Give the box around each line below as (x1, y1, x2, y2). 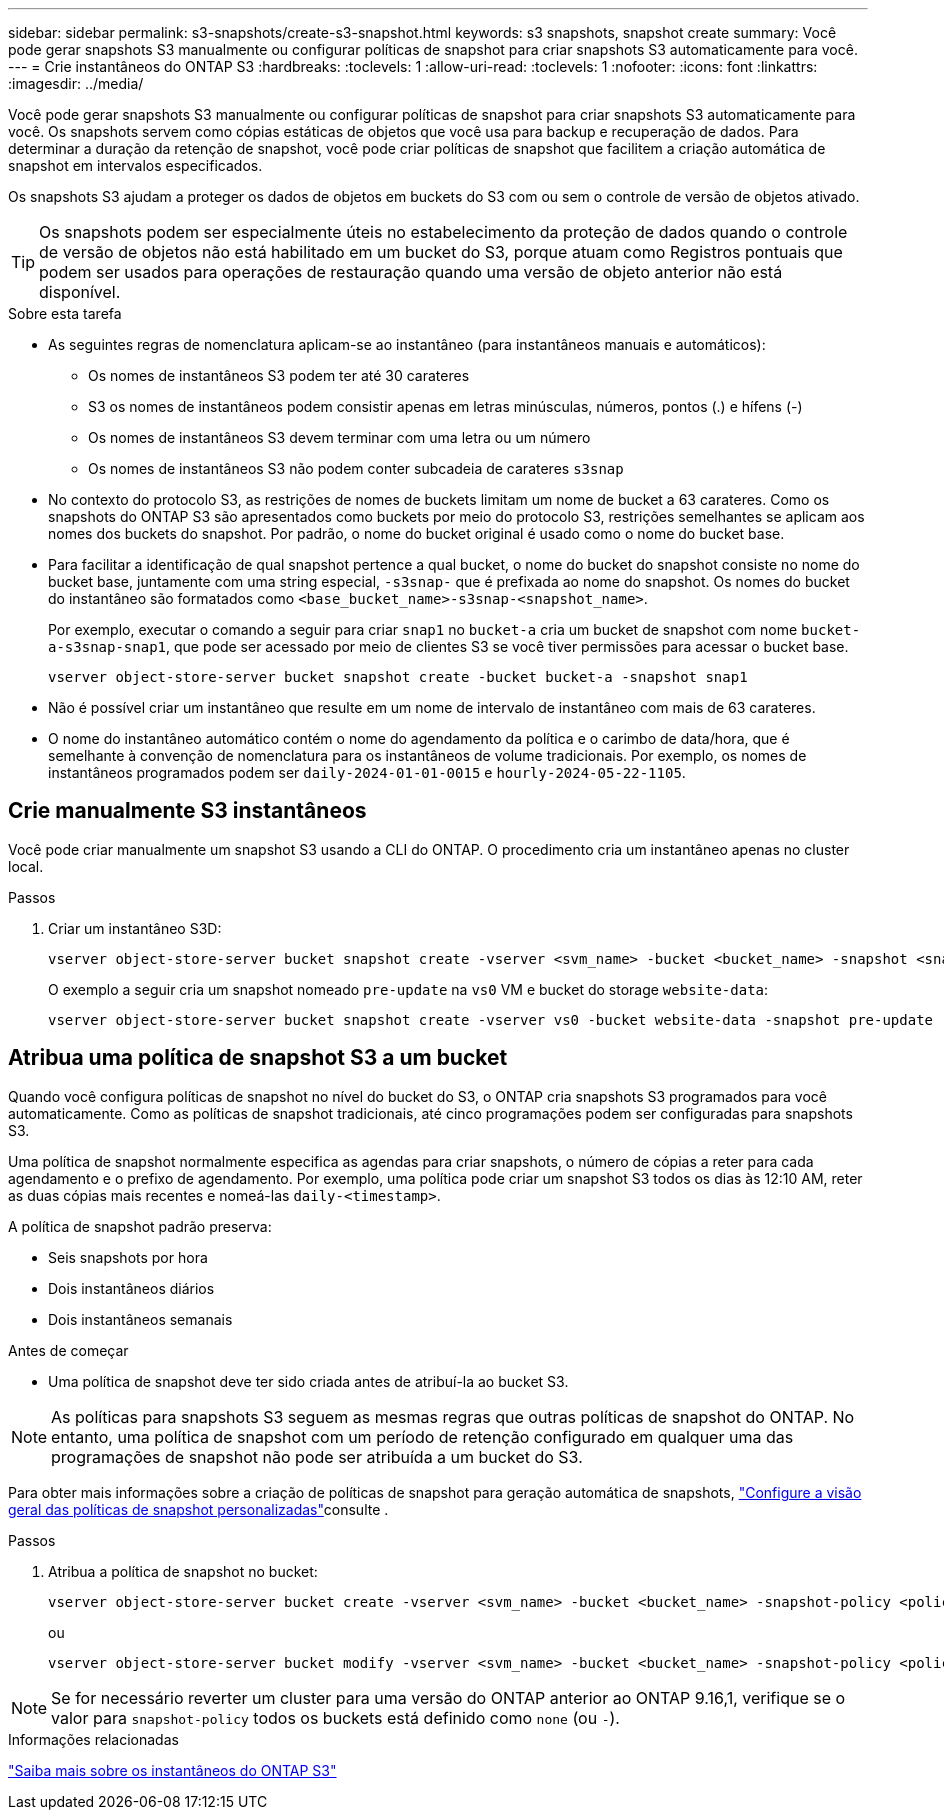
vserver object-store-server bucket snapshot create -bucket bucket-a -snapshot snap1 (48, 669, 748, 685)
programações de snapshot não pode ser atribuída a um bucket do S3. (51, 1446, 583, 1467)
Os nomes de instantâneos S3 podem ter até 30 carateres (88, 367, 470, 384)
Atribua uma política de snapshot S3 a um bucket (8, 1045, 508, 1071)
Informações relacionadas (8, 1730, 179, 1748)
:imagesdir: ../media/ (8, 75, 144, 92)
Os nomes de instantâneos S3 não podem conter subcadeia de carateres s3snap (88, 460, 624, 477)
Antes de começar (8, 1341, 129, 1359)
